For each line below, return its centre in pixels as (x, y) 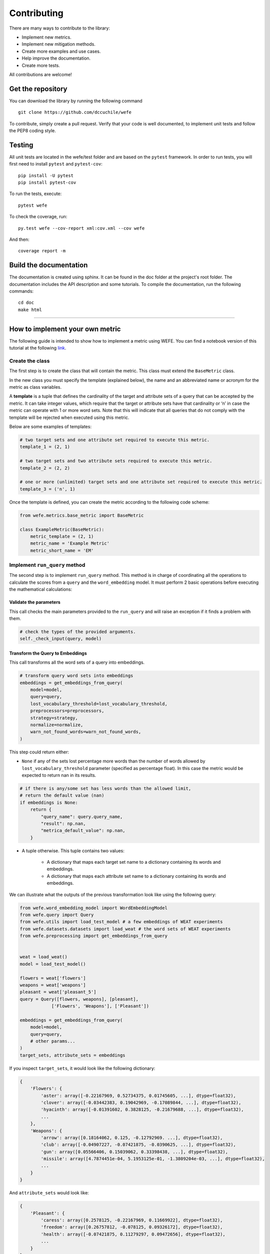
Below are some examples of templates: (50, 427)
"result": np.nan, (63, 823)
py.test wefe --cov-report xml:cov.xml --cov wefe (81, 228)
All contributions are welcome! (40, 74)
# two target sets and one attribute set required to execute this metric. (115, 440)
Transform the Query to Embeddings (48, 653)
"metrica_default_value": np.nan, (83, 831)
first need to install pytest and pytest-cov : (56, 164)
